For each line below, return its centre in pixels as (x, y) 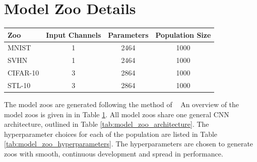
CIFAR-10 (23, 73)
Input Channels (74, 34)
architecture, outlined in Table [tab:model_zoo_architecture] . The (107, 124)
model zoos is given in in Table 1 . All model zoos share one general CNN (117, 114)
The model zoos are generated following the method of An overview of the (122, 104)
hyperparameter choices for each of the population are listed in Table (111, 134)
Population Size (183, 34)
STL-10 (19, 85)
